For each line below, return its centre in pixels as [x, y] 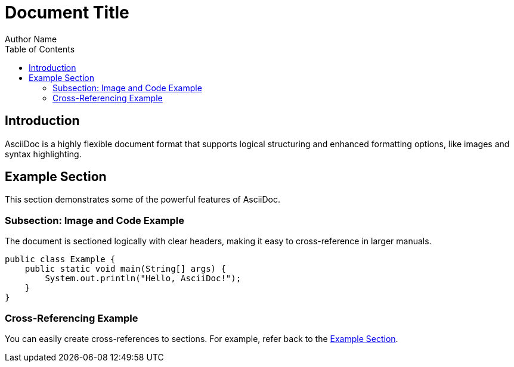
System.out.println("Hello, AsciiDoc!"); [143, 279]
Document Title [67, 13]
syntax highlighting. [43, 154]
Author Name [31, 39]
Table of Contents [40, 49]
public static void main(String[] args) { [125, 269]
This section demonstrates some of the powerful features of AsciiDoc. [143, 200]
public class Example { [60, 259]
